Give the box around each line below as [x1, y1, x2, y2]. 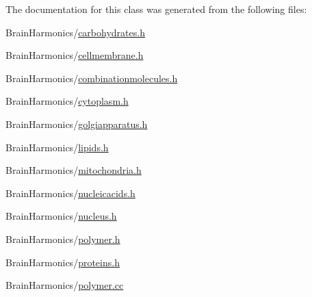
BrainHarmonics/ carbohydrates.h [5, 25, 145, 39]
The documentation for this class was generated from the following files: [5, 2, 307, 16]
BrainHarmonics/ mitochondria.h [5, 163, 142, 177]
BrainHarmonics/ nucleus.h [5, 209, 117, 223]
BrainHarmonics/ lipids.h [5, 140, 109, 154]
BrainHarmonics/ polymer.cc [5, 278, 124, 292]
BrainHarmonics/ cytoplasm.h [5, 94, 129, 108]
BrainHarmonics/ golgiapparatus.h [5, 116, 148, 131]
